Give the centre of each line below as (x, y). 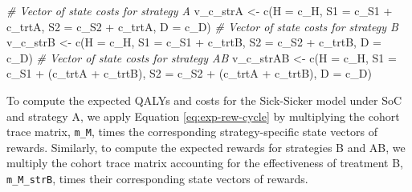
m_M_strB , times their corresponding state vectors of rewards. (157, 178)
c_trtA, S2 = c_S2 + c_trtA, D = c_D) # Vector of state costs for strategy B (202, 26)
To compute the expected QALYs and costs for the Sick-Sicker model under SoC (204, 100)
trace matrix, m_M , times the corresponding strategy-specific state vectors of (192, 132)
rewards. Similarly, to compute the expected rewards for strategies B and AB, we (206, 147)
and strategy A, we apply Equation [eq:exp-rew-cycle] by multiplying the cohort (203, 116)
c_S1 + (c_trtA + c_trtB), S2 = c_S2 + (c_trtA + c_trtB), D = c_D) (189, 73)
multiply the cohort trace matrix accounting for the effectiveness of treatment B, (205, 163)
